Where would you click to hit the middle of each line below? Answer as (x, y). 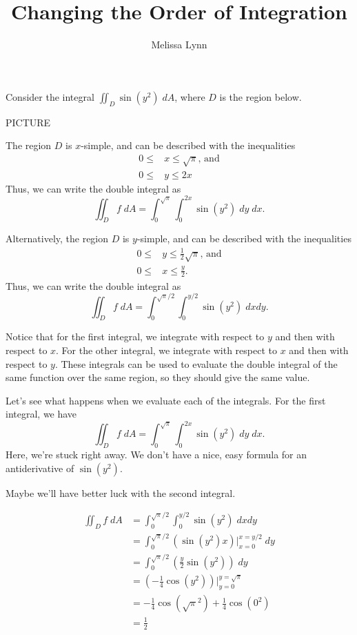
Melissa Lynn (179, 45)
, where (190, 96)
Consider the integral (50, 96)
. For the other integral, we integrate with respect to (166, 350)
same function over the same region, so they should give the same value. (158, 377)
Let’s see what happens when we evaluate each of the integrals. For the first (166, 400)
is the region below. (261, 96)
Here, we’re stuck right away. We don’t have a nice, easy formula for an (156, 455)
